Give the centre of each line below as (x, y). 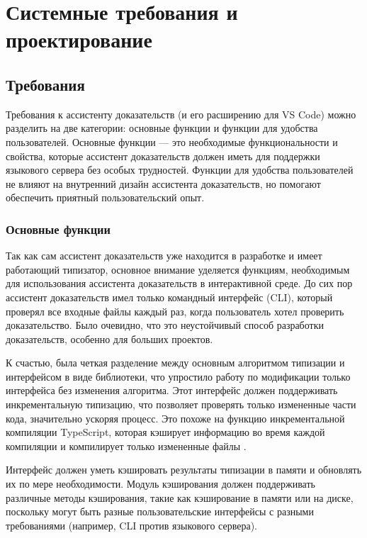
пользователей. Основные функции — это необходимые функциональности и (172, 141)
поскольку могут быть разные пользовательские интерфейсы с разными (160, 511)
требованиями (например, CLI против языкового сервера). (131, 525)
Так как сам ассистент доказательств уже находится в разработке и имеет (164, 256)
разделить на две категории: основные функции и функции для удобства (162, 128)
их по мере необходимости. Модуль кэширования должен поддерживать (160, 484)
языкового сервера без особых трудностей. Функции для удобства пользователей (180, 170)
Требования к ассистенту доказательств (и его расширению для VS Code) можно (181, 114)
